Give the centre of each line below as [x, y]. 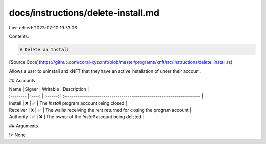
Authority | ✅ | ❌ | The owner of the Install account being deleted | [77, 117]
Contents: [19, 36]
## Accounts [22, 80]
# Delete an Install [44, 49]
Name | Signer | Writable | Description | [49, 89]
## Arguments [24, 126]
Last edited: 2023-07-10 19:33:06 [43, 28]
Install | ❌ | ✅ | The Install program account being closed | [68, 103]
